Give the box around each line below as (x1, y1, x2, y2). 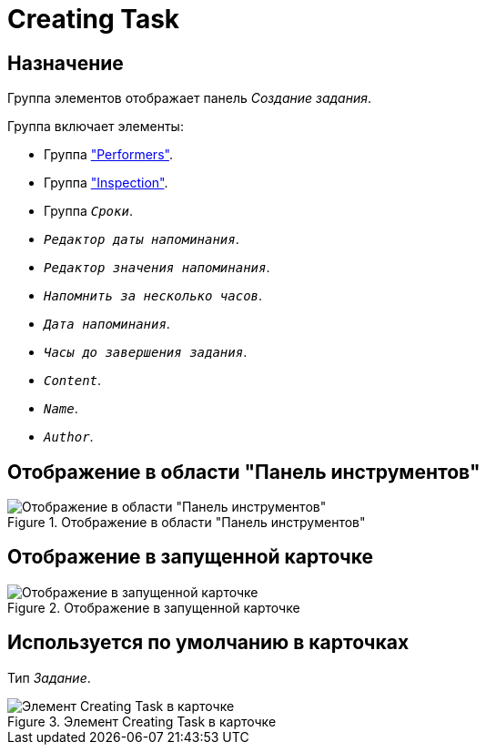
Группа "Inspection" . (44, 175, 168, 191)
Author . (44, 429, 94, 445)
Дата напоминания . (44, 316, 170, 332)
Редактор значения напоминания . (44, 259, 270, 276)
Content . (44, 372, 102, 389)
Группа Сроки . (44, 203, 133, 219)
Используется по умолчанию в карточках (7, 631, 410, 655)
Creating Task (7, 4, 180, 35)
